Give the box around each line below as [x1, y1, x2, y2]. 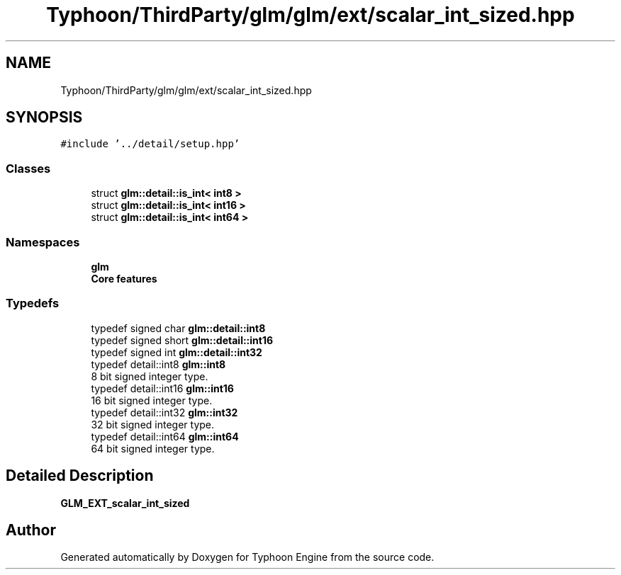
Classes [6, 161, 51, 176]
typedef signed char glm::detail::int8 [91, 321, 266, 334]
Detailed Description [6, 467, 154, 485]
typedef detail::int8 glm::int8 [91, 358, 226, 370]
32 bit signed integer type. [91, 418, 215, 431]
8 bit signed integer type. [91, 370, 208, 382]
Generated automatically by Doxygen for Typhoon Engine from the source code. [60, 551, 435, 564]
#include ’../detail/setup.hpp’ [60, 138, 240, 150]
